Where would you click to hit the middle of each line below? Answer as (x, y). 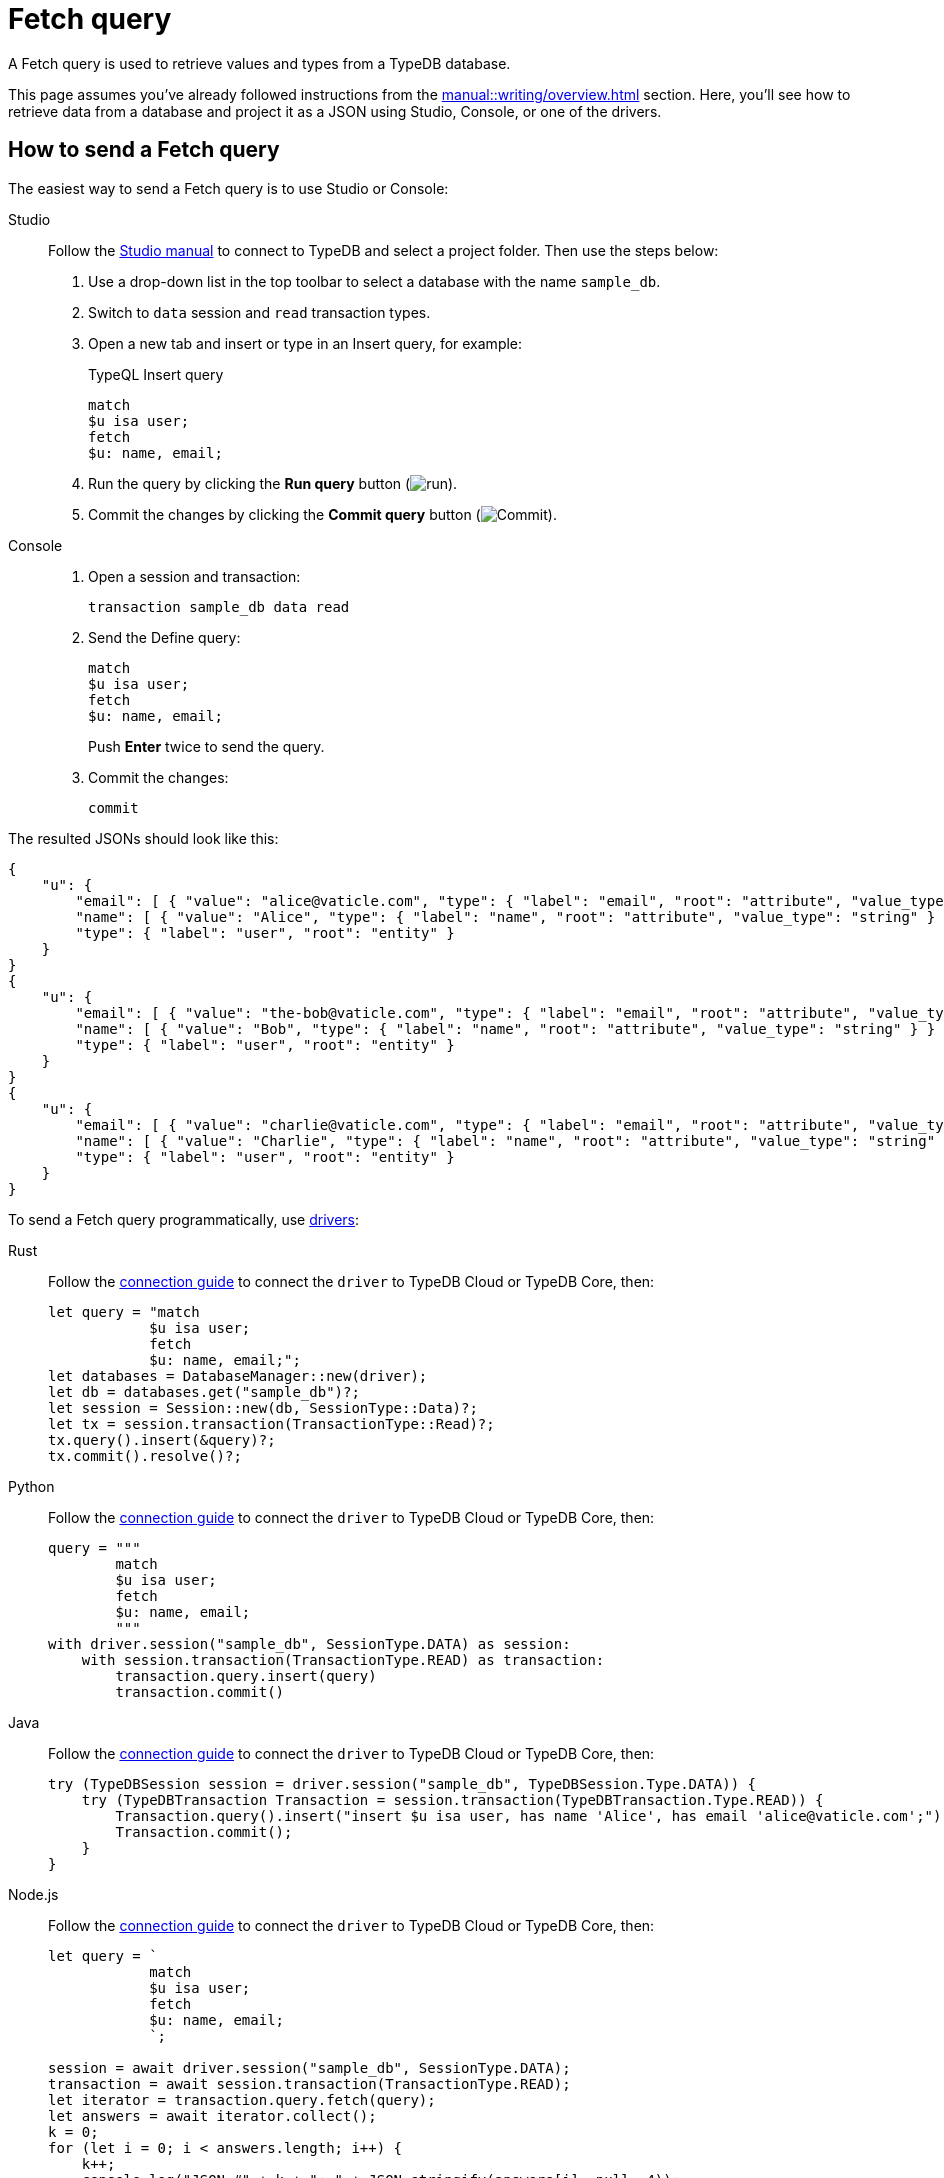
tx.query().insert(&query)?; (162, 1439)
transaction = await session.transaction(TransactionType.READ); (309, 2083)
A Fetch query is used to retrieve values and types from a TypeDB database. (259, 63)
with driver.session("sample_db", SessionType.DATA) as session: (309, 1643)
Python (31, 1486)
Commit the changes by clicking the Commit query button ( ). (322, 514)
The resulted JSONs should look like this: (143, 838)
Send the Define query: (164, 637)
